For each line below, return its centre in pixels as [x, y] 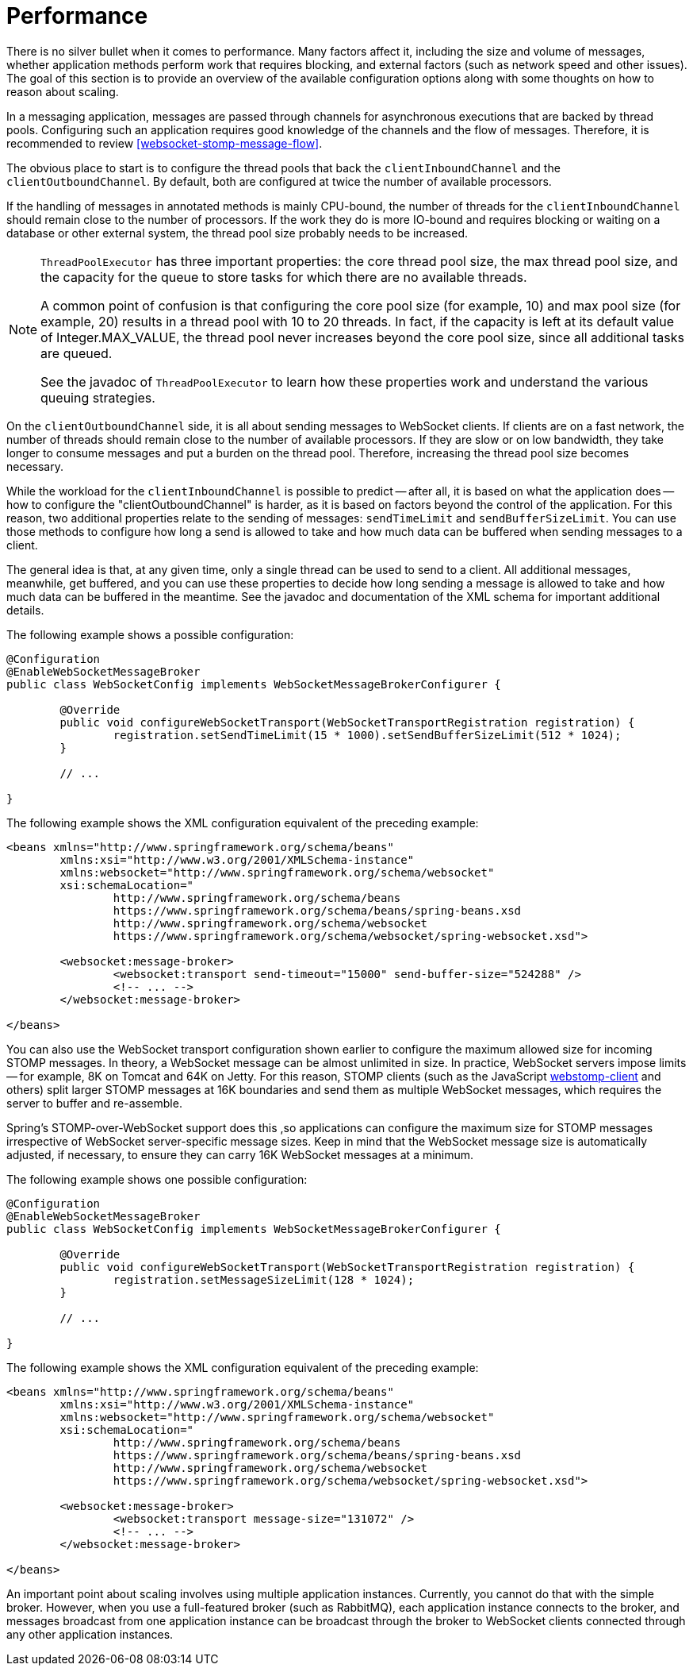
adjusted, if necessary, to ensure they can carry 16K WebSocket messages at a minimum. [240, 1154]
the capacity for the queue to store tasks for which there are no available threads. [284, 277]
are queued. [77, 353]
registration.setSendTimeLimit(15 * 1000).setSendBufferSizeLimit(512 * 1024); [367, 735]
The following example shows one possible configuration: [157, 1179]
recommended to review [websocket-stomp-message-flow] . [165, 143]
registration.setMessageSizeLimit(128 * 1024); [264, 1279]
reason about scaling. [63, 91]
